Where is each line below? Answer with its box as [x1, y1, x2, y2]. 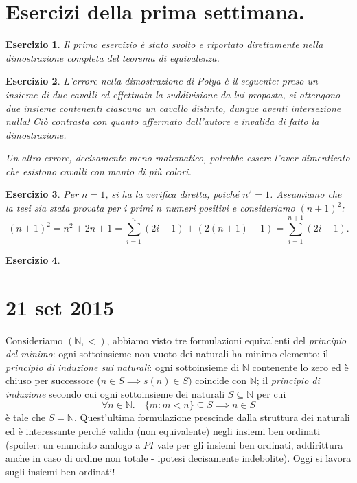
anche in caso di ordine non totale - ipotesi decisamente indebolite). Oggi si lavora [5, 451, 352, 465]
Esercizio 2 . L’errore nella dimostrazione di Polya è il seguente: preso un [5, 74, 318, 88]
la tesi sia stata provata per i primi [5, 201, 153, 215]
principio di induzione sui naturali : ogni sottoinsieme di [5, 359, 240, 374]
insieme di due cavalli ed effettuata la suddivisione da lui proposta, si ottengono [5, 87, 341, 101]
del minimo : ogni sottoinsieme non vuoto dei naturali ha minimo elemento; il [5, 346, 329, 361]
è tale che [5, 410, 45, 425]
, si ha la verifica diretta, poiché [105, 187, 240, 201]
